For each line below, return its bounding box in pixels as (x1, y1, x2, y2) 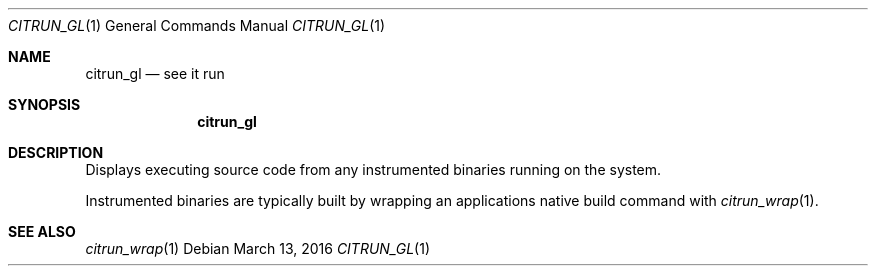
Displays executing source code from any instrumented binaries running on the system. (85, 161, 662, 178)
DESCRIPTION (8, 144, 104, 161)
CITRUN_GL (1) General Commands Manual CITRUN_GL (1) (8, 17, 386, 34)
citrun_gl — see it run (85, 65, 225, 82)
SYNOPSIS (8, 96, 81, 113)
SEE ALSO (8, 223, 76, 240)
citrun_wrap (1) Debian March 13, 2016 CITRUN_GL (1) (85, 240, 430, 257)
